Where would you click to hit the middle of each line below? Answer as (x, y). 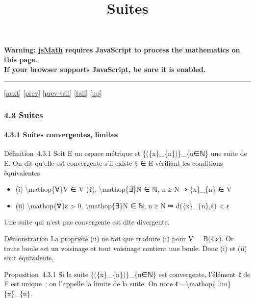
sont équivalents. (29, 258)
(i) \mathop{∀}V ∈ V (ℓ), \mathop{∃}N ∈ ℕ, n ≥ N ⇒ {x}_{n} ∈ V (124, 189)
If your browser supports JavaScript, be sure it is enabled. (105, 69)
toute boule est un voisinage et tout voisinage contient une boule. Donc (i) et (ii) (126, 248)
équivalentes (22, 172)
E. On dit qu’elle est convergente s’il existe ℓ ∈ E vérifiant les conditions (114, 163)
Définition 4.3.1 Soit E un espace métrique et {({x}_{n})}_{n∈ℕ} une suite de (126, 153)
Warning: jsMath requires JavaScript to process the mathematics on (122, 50)
